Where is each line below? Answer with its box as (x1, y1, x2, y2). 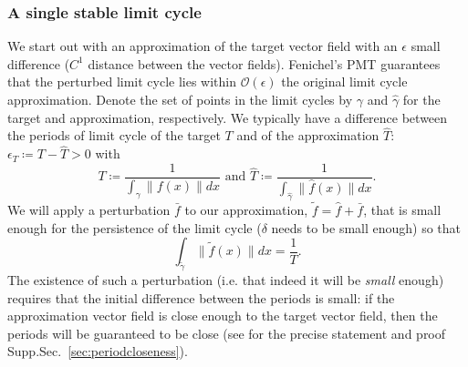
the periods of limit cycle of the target (7, 126, 221, 145)
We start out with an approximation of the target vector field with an (7, 36, 398, 56)
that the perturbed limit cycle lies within (7, 72, 237, 91)
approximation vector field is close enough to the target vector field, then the (7, 306, 438, 325)
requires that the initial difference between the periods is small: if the (7, 288, 395, 307)
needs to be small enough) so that (271, 218, 462, 237)
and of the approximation (236, 126, 380, 145)
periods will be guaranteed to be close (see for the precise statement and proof (7, 323, 446, 342)
